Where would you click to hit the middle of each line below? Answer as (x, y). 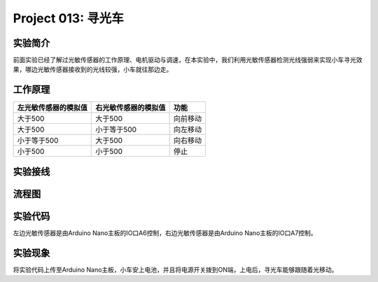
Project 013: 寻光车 (68, 18)
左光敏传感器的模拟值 (52, 108)
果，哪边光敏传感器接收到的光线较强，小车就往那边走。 (93, 69)
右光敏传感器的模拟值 (131, 108)
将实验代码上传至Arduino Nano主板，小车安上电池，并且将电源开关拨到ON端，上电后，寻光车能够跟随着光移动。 (175, 269)
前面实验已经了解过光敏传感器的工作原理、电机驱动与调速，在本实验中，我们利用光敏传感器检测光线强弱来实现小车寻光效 (188, 60)
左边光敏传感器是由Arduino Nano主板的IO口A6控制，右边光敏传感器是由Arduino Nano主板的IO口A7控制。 (165, 233)
